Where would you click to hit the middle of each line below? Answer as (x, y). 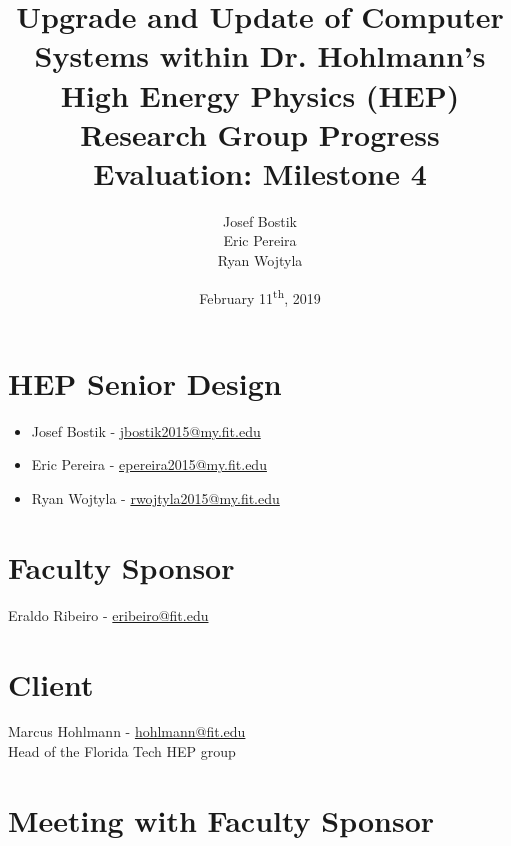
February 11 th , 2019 (260, 296)
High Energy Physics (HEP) (260, 94)
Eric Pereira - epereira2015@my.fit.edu (149, 464)
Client (51, 683)
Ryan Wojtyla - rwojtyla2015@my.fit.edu (155, 498)
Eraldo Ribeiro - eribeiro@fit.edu (108, 614)
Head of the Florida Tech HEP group (122, 751)
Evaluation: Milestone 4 (260, 172)
